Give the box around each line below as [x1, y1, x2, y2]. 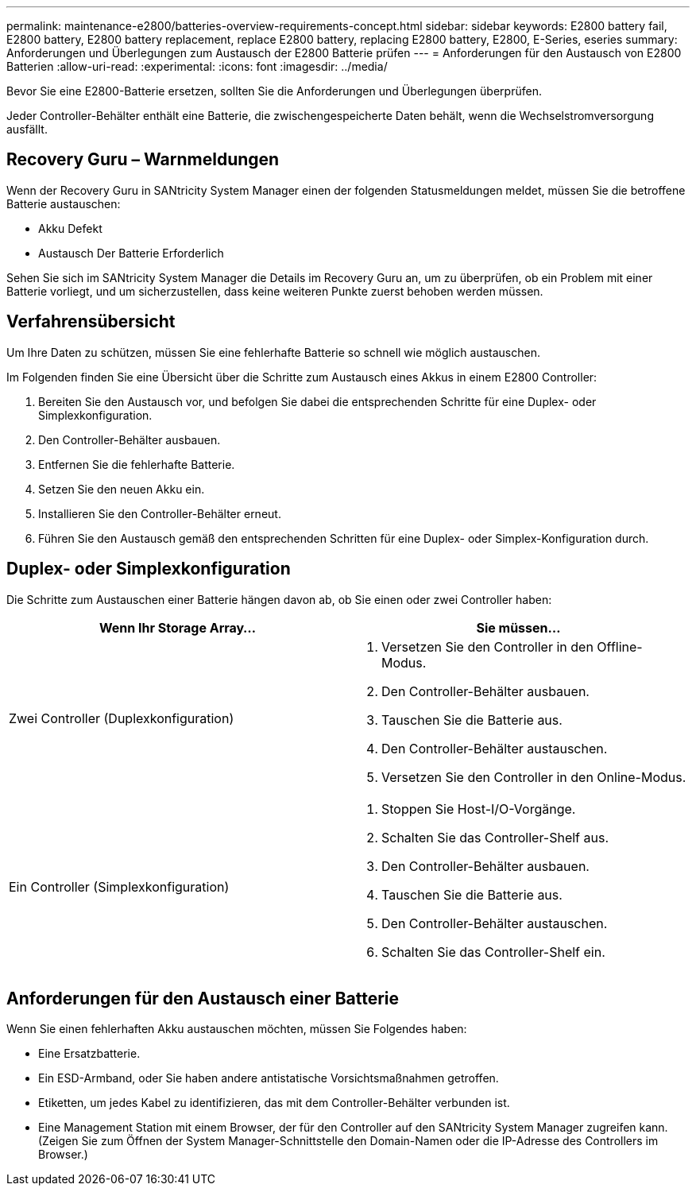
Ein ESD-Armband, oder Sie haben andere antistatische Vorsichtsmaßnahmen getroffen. [38, 1071, 499, 1086]
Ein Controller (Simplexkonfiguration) [9, 878, 230, 895]
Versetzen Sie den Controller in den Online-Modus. [381, 768, 686, 785]
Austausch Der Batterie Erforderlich [38, 246, 224, 260]
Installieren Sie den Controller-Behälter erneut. [38, 506, 281, 521]
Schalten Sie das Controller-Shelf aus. [381, 829, 609, 846]
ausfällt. [6, 122, 48, 136]
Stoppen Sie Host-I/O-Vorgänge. [381, 800, 576, 817]
